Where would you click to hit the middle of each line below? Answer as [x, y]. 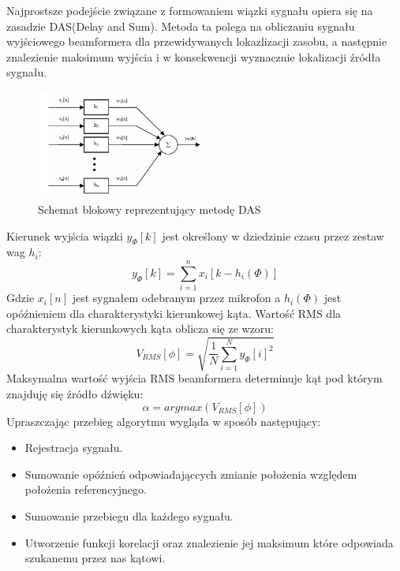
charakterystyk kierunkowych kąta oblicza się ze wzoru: [140, 328]
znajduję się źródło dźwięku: [75, 394]
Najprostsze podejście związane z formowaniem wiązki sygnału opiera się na [190, 10]
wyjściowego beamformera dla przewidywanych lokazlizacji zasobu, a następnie [197, 41]
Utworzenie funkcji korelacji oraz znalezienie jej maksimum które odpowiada [209, 542]
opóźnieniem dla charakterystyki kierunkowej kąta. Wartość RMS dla [174, 313]
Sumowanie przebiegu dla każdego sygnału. [129, 515]
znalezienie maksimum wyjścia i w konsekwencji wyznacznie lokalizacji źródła [194, 56]
